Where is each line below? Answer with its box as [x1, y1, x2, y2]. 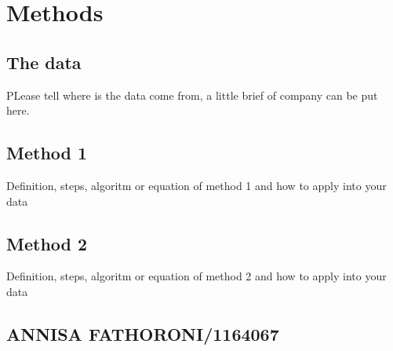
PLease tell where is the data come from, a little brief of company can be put [6, 86, 378, 103]
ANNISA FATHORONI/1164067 [6, 321, 279, 346]
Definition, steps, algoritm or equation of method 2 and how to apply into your [6, 268, 387, 284]
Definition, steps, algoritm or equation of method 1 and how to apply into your [6, 177, 387, 193]
